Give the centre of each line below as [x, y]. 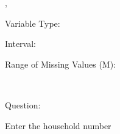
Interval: [20, 44]
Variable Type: [33, 23]
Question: [23, 104]
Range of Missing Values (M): [61, 64]
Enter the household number [58, 125]
